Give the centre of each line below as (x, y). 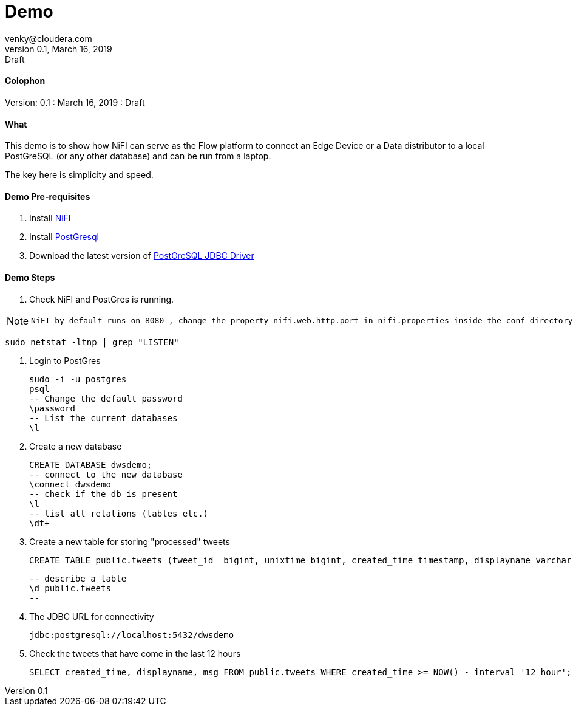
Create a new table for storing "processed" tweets (130, 541)
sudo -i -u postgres (78, 379)
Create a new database (76, 446)
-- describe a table (78, 578)
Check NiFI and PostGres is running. (102, 299)
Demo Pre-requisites (48, 196)
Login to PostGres (65, 360)
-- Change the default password (106, 398)
